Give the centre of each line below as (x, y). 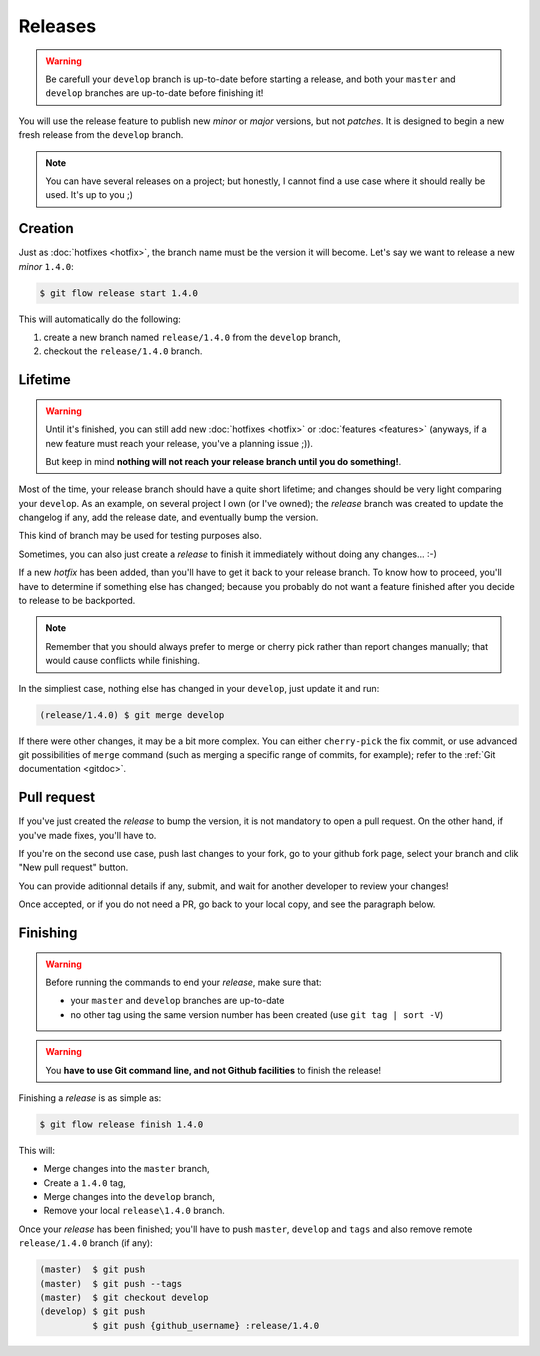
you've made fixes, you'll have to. (87, 835)
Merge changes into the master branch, (126, 1169)
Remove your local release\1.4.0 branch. (134, 1211)
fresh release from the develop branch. (101, 135)
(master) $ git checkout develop (124, 1298)
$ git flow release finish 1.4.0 (121, 1124)
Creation (46, 228)
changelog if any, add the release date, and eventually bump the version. (168, 517)
